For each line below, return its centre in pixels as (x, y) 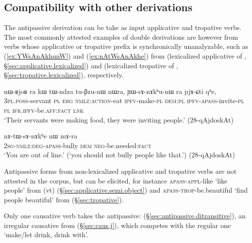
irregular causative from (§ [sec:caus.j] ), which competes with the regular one (117, 225)
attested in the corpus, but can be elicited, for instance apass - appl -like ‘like (116, 180)
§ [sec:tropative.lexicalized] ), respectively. (64, 75)
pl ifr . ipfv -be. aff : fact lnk (44, 110)
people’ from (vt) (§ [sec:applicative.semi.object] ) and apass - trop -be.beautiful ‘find (126, 190)
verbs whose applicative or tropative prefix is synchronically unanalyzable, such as (126, 46)
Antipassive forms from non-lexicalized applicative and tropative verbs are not (120, 171)
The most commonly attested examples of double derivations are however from (121, 37)
